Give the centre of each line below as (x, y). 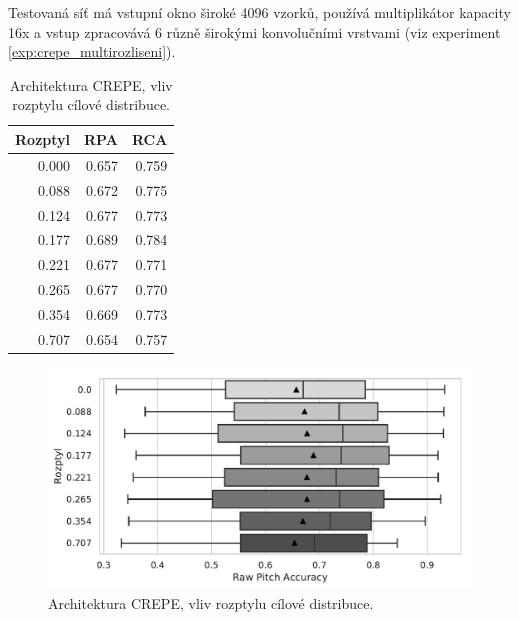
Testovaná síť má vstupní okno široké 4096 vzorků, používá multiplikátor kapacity (259, 12)
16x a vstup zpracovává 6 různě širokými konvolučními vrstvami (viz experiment (254, 31)
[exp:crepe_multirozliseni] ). (92, 51)
